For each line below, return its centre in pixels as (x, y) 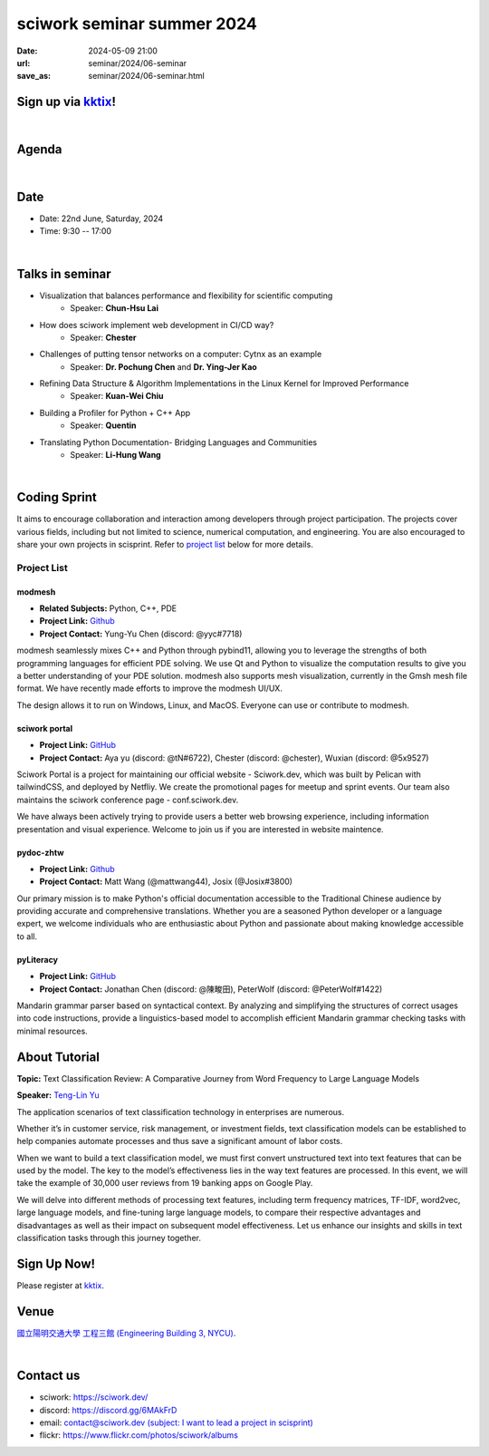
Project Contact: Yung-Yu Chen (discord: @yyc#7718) (141, 634)
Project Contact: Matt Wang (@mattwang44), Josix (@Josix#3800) (166, 882)
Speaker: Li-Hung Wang (116, 455)
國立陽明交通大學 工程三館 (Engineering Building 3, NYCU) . (126, 1333)
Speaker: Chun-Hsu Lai (114, 308)
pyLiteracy (38, 959)
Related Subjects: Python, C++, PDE (108, 608)
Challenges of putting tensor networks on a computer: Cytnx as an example (181, 354)
